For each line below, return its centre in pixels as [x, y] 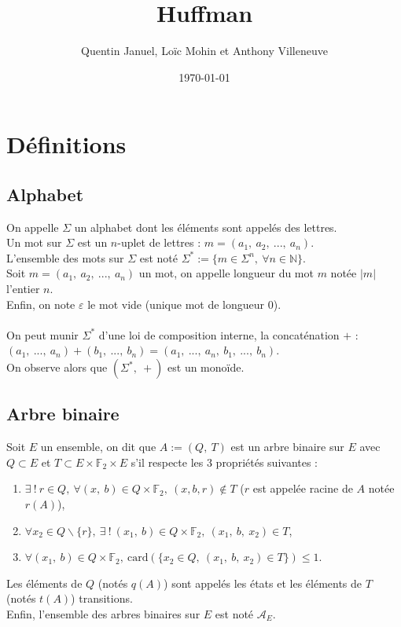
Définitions [66, 144]
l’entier [23, 289]
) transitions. [102, 598]
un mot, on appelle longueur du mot [226, 273]
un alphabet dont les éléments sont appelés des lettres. [206, 227]
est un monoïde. [206, 367]
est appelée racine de [303, 488]
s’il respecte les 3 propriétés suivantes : [224, 462]
